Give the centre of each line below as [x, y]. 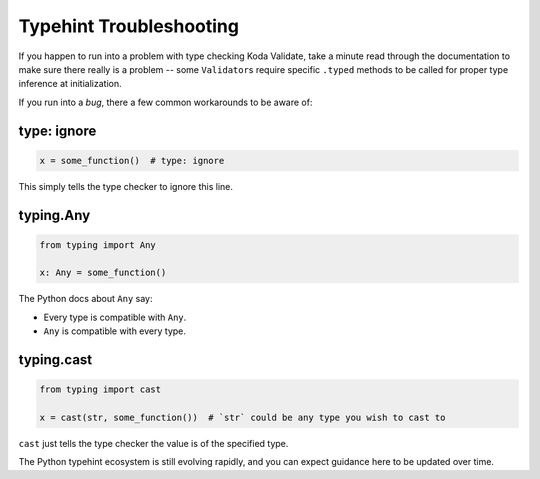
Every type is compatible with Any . [115, 317]
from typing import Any [98, 244]
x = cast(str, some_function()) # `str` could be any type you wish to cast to [242, 418]
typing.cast [55, 360]
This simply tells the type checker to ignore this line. [126, 186]
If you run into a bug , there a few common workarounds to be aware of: [165, 102]
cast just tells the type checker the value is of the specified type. [153, 444]
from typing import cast [100, 389]
